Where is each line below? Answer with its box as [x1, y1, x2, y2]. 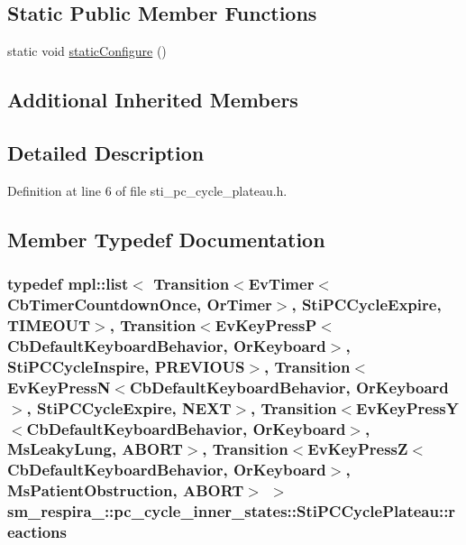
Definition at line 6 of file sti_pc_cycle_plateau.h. [7, 180, 288, 199]
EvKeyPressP [215, 313, 317, 336]
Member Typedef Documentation [7, 225, 325, 253]
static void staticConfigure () [7, 42, 167, 60]
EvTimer [248, 272, 315, 295]
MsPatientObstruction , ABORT [7, 479, 244, 502]
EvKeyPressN [7, 375, 111, 398]
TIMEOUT [7, 313, 91, 336]
